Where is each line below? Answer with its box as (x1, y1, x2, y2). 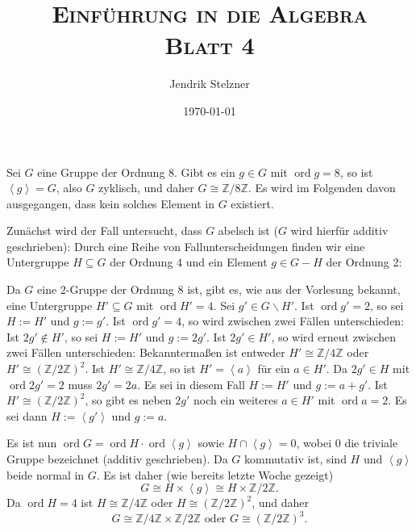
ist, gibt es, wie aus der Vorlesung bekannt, (187, 281, 401, 298)
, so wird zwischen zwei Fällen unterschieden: (181, 312, 405, 329)
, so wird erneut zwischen (271, 328, 396, 345)
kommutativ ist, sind (243, 450, 347, 467)
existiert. (231, 195, 274, 212)
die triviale (344, 434, 398, 451)
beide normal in (6, 466, 85, 483)
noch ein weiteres (193, 392, 278, 408)
